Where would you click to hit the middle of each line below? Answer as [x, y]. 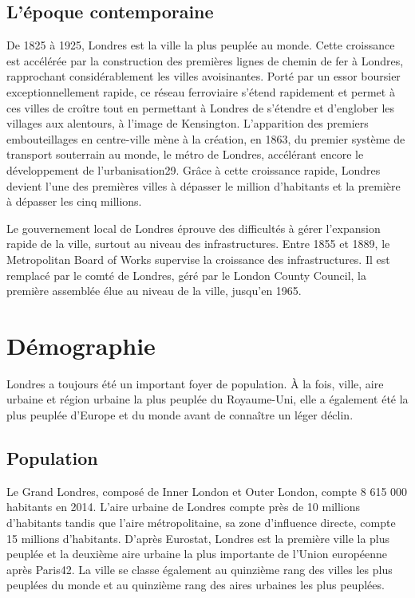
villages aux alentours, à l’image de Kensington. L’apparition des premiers [188, 123]
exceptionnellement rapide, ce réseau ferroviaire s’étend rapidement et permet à [201, 91]
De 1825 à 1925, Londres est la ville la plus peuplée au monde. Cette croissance [201, 45]
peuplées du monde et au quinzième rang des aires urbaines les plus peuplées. [196, 585]
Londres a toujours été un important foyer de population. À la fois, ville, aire [195, 383]
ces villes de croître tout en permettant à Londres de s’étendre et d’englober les [201, 107]
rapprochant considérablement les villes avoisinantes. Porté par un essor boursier [204, 76]
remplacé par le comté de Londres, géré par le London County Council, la [186, 275]
